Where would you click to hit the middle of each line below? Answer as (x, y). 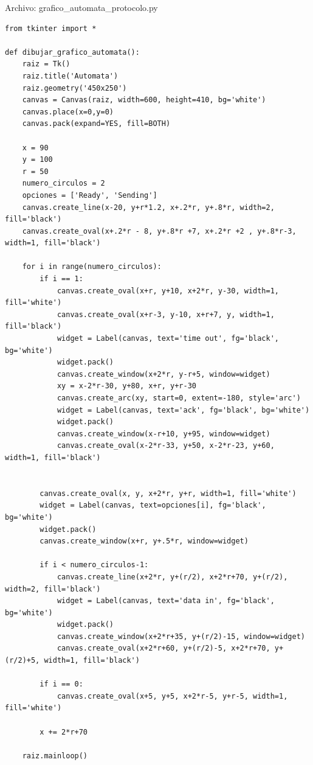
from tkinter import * (51, 28)
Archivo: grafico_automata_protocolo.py (81, 7)
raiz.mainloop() (55, 756)
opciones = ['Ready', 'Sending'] (90, 195)
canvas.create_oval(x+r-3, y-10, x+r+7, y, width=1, (166, 314)
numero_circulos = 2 (64, 183)
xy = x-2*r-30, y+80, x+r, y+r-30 (126, 386)
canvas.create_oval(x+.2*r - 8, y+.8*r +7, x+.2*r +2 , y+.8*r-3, (159, 231)
